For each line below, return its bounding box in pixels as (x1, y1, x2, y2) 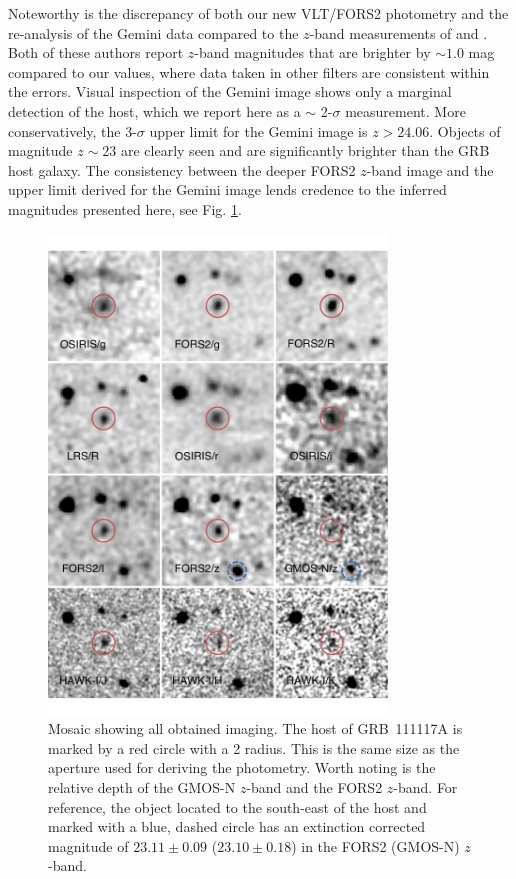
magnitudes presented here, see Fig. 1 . (8, 198, 242, 219)
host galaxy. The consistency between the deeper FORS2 (8, 159, 356, 180)
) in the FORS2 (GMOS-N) (291, 835, 460, 856)
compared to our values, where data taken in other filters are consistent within (8, 61, 490, 82)
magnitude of (48, 835, 129, 856)
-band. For (393, 777, 458, 797)
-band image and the (366, 159, 494, 180)
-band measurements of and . (309, 22, 488, 43)
